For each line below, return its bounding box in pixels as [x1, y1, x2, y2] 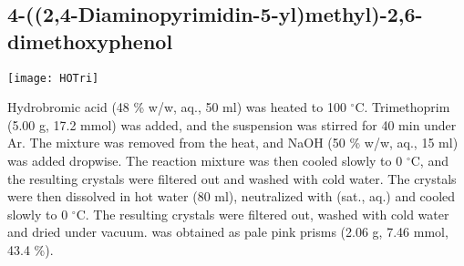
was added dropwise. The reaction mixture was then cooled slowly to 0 [7, 151, 403, 170]
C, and [410, 151, 449, 170]
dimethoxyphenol [7, 26, 173, 55]
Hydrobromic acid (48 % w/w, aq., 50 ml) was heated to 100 [7, 97, 346, 117]
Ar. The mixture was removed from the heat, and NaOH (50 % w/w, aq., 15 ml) [7, 133, 459, 152]
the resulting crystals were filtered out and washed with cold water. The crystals [7, 169, 457, 188]
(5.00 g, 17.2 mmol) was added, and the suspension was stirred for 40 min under [7, 115, 457, 134]
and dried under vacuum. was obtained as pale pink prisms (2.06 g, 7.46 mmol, [7, 222, 449, 241]
